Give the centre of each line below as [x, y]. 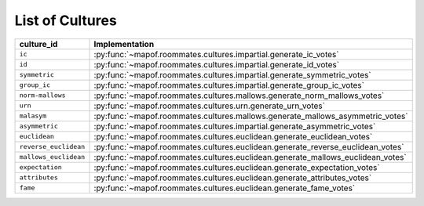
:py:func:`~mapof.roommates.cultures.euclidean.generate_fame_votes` [225, 188]
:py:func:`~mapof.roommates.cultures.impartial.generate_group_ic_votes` [229, 85]
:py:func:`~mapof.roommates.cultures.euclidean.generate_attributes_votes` [233, 178]
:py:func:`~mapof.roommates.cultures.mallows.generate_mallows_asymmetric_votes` [251, 116]
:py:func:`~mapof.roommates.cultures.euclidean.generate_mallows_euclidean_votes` [250, 157]
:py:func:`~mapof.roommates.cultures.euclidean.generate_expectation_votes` [237, 167]
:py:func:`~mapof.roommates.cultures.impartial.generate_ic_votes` [216, 54]
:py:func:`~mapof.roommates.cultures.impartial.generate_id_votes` [217, 64]
